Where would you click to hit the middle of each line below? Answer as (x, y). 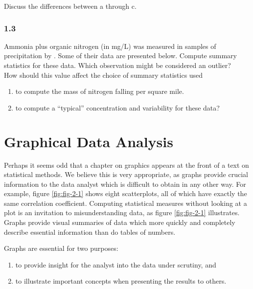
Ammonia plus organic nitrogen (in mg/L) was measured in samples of (110, 46)
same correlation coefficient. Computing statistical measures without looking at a (126, 203)
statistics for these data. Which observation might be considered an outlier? (117, 65)
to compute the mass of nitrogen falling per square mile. (100, 91)
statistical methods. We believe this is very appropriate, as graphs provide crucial (126, 174)
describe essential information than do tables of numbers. (90, 232)
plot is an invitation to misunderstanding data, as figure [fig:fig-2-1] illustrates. (122, 212)
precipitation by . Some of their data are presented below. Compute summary (120, 56)
